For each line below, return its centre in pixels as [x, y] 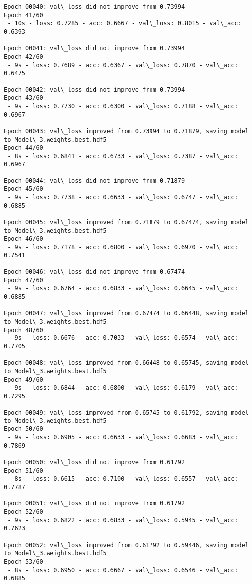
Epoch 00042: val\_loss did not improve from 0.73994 [95, 90]
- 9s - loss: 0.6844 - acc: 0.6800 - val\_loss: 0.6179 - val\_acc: [123, 388]
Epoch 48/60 [24, 330]
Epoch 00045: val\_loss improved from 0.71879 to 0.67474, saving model [126, 222]
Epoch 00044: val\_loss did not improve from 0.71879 [95, 181]
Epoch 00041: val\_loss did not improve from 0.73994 [95, 48]
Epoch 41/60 [24, 15]
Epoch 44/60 [24, 148]
